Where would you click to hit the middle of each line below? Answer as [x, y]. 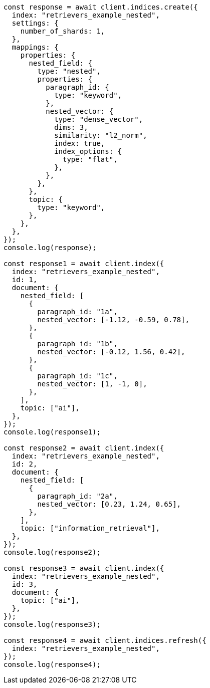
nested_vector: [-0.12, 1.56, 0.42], [111, 352]
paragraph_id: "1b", [77, 344]
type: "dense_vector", [99, 119]
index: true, [80, 143]
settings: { [35, 23]
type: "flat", [90, 159]
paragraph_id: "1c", [77, 376]
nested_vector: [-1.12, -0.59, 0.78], [113, 320]
